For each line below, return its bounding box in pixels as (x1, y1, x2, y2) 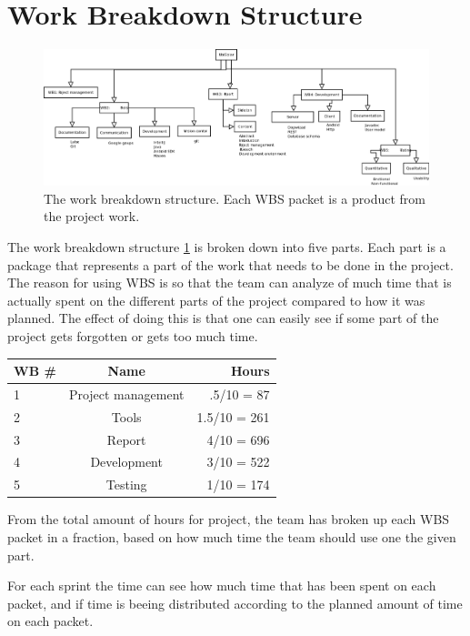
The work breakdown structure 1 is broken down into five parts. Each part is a (7, 237, 446, 256)
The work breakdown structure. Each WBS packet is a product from (44, 188, 425, 207)
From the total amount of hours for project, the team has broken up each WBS (7, 510, 450, 529)
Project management (68, 384, 185, 403)
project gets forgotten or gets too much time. (7, 326, 258, 345)
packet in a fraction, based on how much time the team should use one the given (7, 527, 456, 546)
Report (106, 429, 146, 449)
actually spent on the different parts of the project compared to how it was (7, 290, 425, 309)
